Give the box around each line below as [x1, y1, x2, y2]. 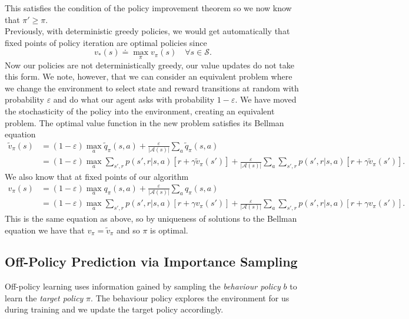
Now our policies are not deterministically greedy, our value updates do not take [5, 58, 294, 71]
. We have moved [235, 93, 297, 106]
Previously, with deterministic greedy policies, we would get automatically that [5, 25, 290, 37]
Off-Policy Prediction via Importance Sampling [5, 252, 298, 271]
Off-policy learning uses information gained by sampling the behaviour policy [5, 280, 281, 292]
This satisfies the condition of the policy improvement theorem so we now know [5, 2, 292, 14]
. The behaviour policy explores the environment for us [91, 291, 290, 304]
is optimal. [150, 223, 188, 236]
